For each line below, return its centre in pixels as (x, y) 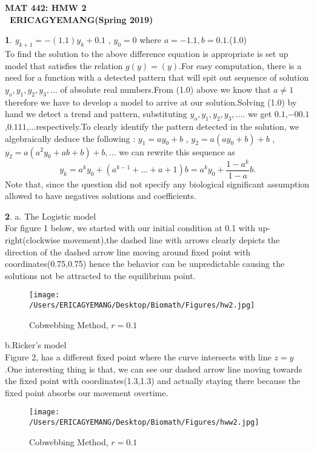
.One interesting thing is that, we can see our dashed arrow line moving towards (154, 369)
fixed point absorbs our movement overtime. (87, 392)
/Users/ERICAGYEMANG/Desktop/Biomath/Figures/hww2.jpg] (144, 422)
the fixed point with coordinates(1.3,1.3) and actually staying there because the (153, 381)
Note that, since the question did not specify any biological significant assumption (157, 184)
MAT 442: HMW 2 (46, 7)
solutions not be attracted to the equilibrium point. (100, 275)
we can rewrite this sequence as (177, 151)
